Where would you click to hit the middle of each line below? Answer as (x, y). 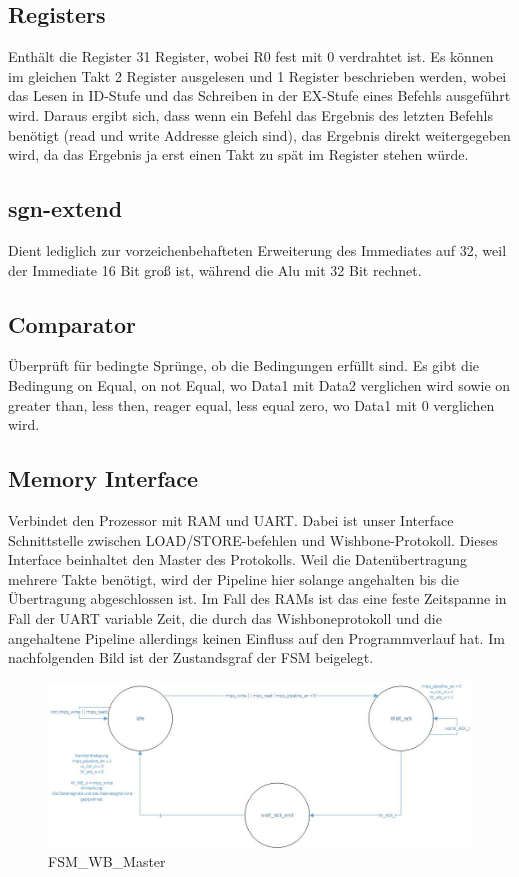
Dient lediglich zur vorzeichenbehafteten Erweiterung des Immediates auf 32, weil (257, 249)
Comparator (72, 323)
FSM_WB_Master (107, 861)
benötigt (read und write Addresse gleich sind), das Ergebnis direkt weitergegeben (259, 134)
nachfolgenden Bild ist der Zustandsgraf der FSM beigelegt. (191, 657)
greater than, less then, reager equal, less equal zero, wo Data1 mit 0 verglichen (251, 404)
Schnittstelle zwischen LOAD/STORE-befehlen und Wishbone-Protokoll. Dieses (253, 539)
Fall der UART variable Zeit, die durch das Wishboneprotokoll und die (225, 617)
